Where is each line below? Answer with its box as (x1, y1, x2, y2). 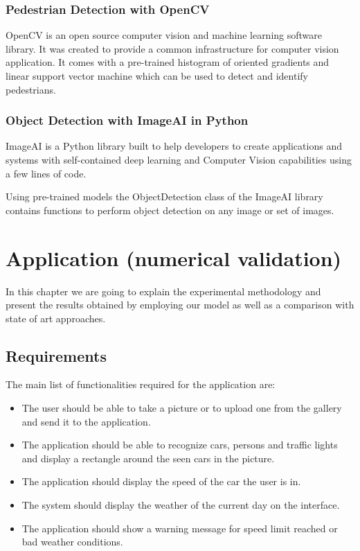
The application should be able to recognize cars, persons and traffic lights (21, 437, 338, 452)
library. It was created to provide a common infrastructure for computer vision (6, 41, 339, 55)
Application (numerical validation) (6, 243, 342, 272)
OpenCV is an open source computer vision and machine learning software (6, 28, 323, 42)
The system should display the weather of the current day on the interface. (21, 498, 340, 512)
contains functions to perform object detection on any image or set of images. (6, 202, 334, 217)
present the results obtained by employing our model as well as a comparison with (6, 297, 354, 312)
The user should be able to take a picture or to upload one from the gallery (21, 401, 342, 415)
